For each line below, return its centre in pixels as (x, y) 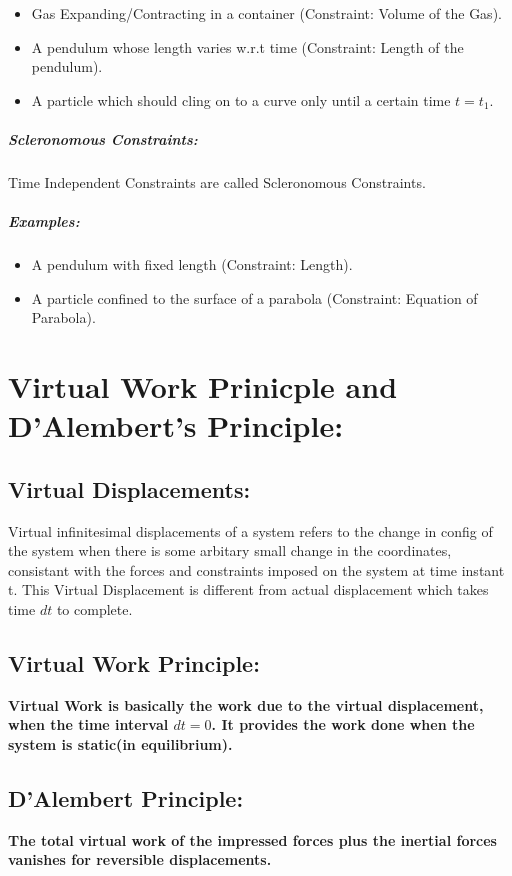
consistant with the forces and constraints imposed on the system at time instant (256, 569)
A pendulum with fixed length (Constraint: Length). (192, 264)
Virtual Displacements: (129, 488)
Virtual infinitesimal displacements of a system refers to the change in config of (250, 530)
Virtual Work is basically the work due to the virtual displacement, (246, 704)
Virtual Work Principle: (134, 663)
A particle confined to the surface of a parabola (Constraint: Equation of (254, 297)
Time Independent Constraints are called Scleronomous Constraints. (217, 181)
